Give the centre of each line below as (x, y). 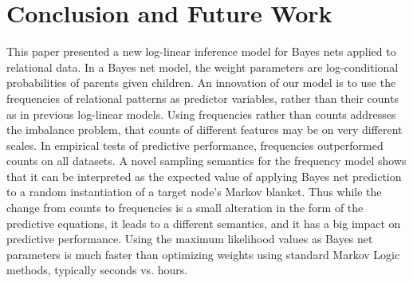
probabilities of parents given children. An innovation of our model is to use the (201, 83)
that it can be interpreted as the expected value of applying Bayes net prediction (204, 176)
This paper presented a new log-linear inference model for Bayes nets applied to (201, 51)
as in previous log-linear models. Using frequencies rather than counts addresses (201, 114)
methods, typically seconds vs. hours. (97, 270)
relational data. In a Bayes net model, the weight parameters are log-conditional (203, 67)
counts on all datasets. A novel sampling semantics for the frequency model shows (206, 161)
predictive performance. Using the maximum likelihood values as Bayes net (190, 239)
